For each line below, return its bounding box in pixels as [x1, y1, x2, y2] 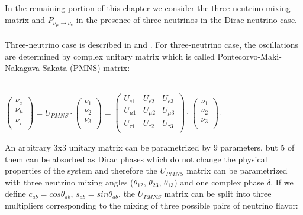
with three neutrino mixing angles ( [5, 175, 134, 188]
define [5, 187, 26, 200]
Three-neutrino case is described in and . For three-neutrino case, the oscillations [5, 38, 298, 51]
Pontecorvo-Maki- [217, 50, 282, 62]
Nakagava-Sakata [5, 61, 67, 74]
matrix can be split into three [164, 187, 272, 200]
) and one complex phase [174, 175, 265, 188]
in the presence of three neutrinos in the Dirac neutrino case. [76, 13, 297, 25]
